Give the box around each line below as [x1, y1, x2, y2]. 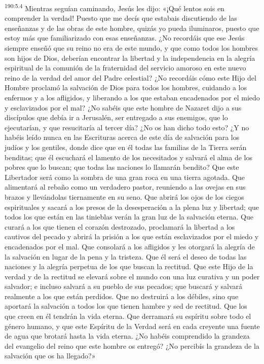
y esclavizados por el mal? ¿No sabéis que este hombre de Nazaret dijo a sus [5, 102, 242, 113]
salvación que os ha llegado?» [5, 350, 96, 361]
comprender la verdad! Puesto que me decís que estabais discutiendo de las [5, 13, 237, 23]
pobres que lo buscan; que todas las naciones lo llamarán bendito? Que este [5, 162, 239, 172]
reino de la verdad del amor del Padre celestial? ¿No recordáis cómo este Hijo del [5, 72, 256, 83]
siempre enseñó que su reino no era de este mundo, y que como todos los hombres [5, 43, 258, 53]
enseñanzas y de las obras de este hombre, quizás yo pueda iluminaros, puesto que [5, 22, 259, 33]
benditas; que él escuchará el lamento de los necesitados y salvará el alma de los [5, 152, 252, 162]
